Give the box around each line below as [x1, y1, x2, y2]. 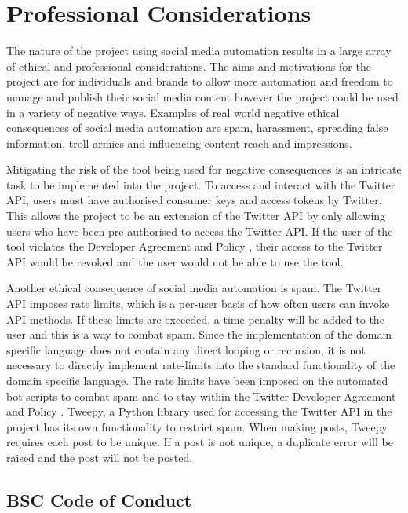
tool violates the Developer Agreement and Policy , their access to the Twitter [6, 238, 383, 255]
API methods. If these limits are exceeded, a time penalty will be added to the [6, 310, 384, 327]
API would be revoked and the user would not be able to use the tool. [6, 253, 344, 269]
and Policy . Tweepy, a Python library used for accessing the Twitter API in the [6, 403, 392, 420]
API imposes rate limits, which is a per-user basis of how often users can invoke [6, 295, 390, 312]
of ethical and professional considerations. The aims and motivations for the [6, 57, 371, 74]
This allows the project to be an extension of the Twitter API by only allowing [6, 207, 386, 224]
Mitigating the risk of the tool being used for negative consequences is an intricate [6, 161, 402, 178]
